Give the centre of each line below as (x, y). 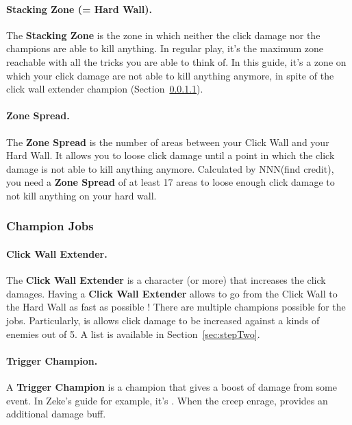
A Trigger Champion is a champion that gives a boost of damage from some (172, 386)
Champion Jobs (50, 226)
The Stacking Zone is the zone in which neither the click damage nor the (163, 35)
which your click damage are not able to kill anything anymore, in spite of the (170, 75)
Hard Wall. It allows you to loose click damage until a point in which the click (171, 155)
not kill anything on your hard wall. (81, 195)
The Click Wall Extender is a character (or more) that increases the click (166, 280)
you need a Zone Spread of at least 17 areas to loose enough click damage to (171, 182)
